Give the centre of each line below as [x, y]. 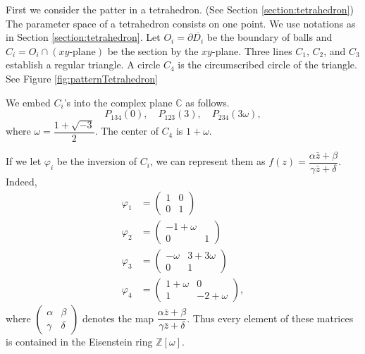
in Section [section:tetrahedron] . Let [83, 37]
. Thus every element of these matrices [270, 318]
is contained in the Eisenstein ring [79, 341]
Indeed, [21, 182]
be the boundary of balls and [270, 37]
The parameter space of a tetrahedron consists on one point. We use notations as [181, 23]
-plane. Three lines [252, 50]
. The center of [126, 131]
